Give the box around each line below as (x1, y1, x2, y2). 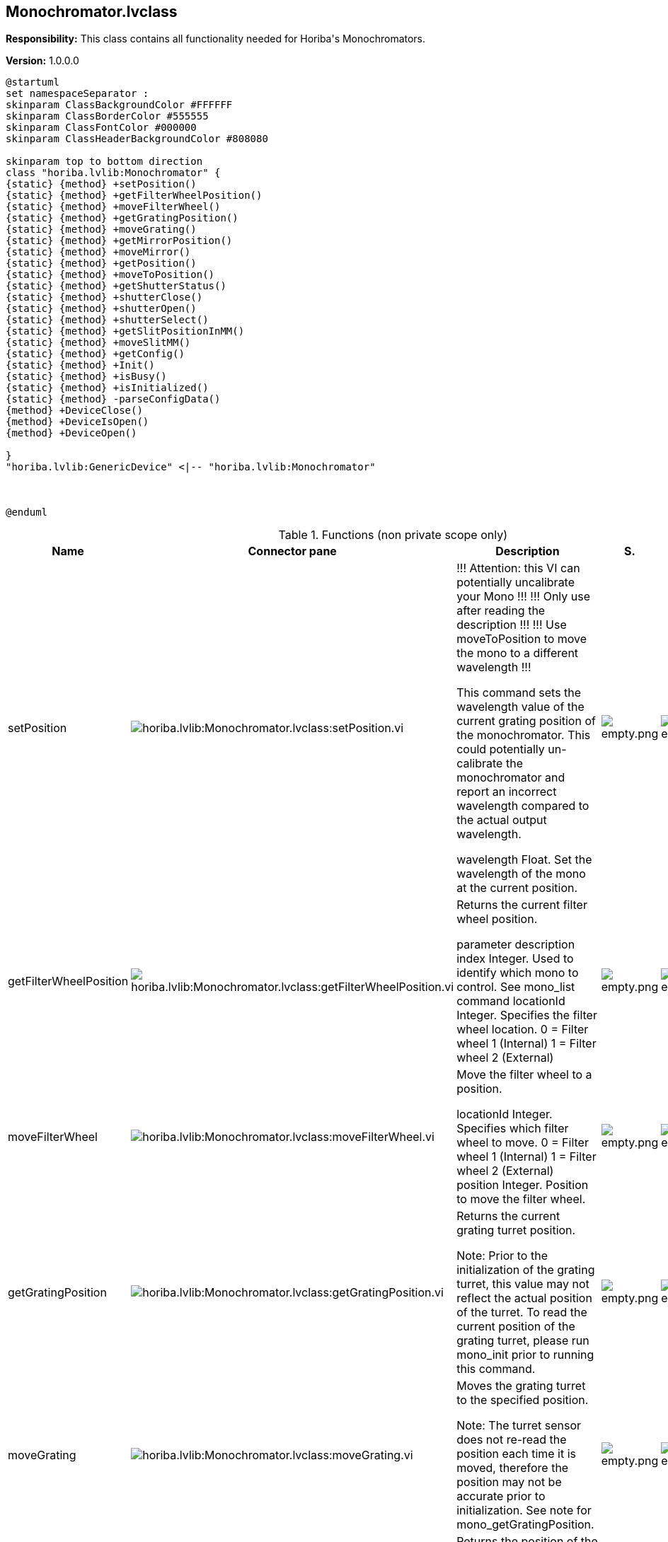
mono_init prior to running (456, 1347, 594, 1362)
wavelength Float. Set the (456, 852, 592, 867)
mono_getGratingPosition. (456, 1517, 594, 1532)
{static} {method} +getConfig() (6, 348, 185, 360)
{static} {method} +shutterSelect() (6, 314, 209, 326)
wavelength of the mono (456, 866, 586, 881)
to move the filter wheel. (456, 1192, 586, 1207)
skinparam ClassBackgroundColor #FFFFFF (6, 99, 233, 111)
